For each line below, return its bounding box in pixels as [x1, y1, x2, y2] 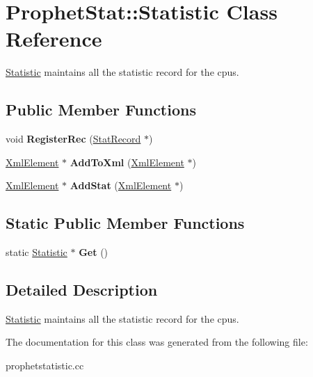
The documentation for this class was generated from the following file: [6, 335, 308, 349]
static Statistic [6, 245, 67, 259]
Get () [79, 245, 109, 259]
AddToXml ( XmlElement [70, 154, 184, 169]
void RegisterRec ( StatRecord [6, 131, 141, 146]
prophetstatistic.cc [6, 358, 84, 373]
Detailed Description [6, 279, 158, 300]
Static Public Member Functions [6, 212, 245, 234]
